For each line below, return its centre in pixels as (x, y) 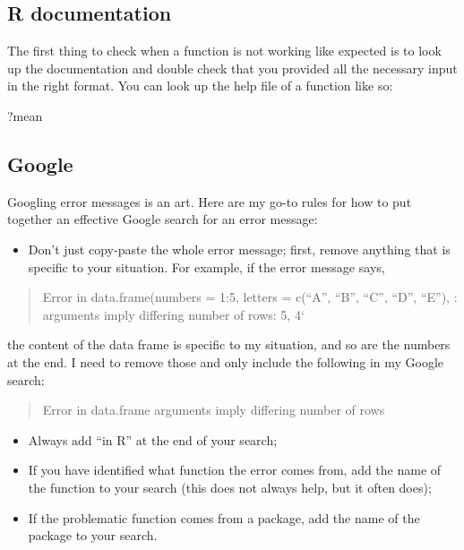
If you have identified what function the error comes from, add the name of (235, 470)
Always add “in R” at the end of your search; (153, 439)
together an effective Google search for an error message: (163, 219)
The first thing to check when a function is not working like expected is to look (224, 51)
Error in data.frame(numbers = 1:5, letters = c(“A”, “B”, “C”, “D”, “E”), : (250, 297)
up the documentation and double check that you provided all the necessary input (232, 68)
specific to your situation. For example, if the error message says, (206, 266)
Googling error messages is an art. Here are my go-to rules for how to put (210, 201)
